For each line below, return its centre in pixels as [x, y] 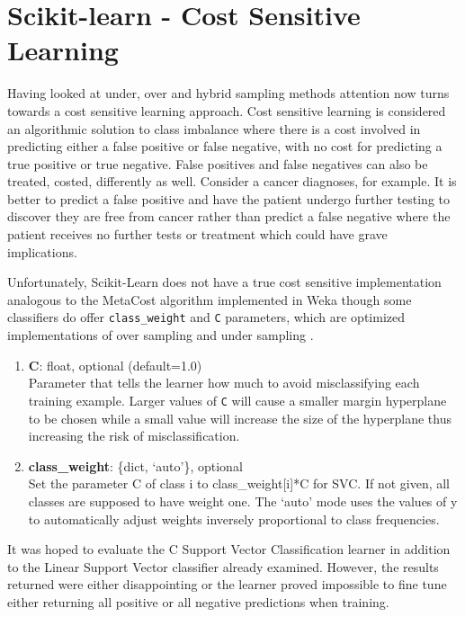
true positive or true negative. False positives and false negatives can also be [218, 163]
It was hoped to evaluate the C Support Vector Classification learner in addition [229, 549]
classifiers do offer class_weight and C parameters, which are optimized [206, 317]
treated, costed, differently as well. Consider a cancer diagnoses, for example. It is [232, 181]
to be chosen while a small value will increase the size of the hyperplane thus [240, 418]
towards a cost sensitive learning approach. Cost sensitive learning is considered [227, 110]
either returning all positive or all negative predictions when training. [198, 601]
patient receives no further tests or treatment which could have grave [197, 234]
